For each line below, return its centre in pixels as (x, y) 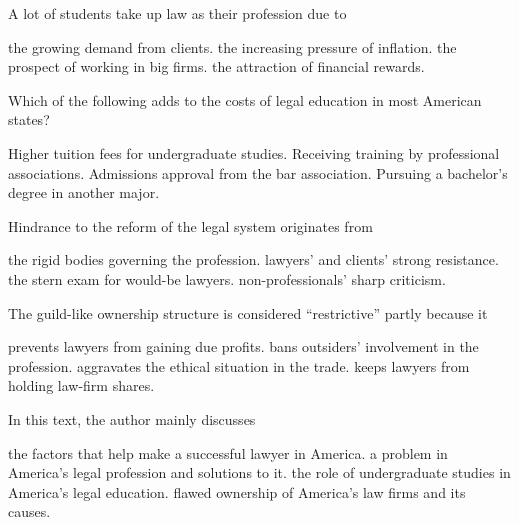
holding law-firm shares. (81, 385)
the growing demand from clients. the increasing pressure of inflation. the (232, 46)
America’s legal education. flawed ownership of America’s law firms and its (237, 491)
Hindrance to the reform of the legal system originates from (190, 225)
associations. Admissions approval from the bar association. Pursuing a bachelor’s (258, 172)
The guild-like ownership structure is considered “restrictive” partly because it (248, 312)
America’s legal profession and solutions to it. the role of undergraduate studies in (259, 472)
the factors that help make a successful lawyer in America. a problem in (228, 452)
